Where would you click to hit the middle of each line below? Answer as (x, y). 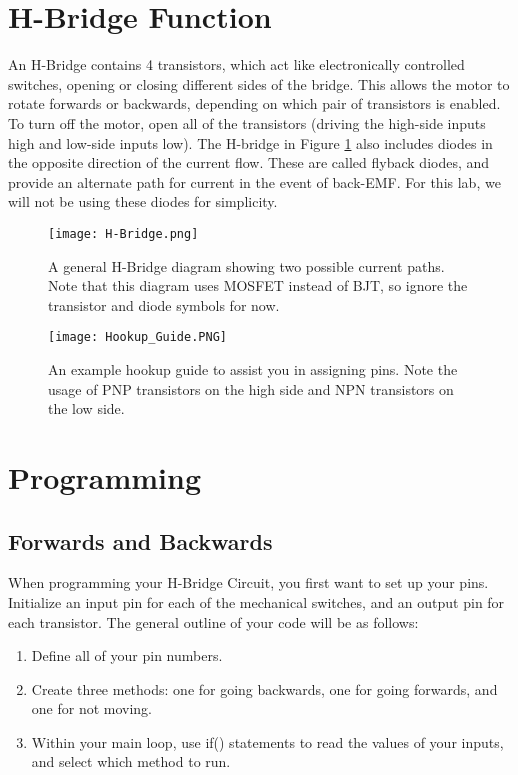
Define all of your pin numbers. (127, 655)
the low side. (86, 408)
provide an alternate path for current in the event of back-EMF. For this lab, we (254, 181)
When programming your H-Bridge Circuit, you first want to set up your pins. (248, 582)
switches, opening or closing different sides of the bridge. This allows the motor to (259, 83)
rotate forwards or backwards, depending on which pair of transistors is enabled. (254, 103)
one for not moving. (92, 708)
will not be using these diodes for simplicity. (143, 201)
